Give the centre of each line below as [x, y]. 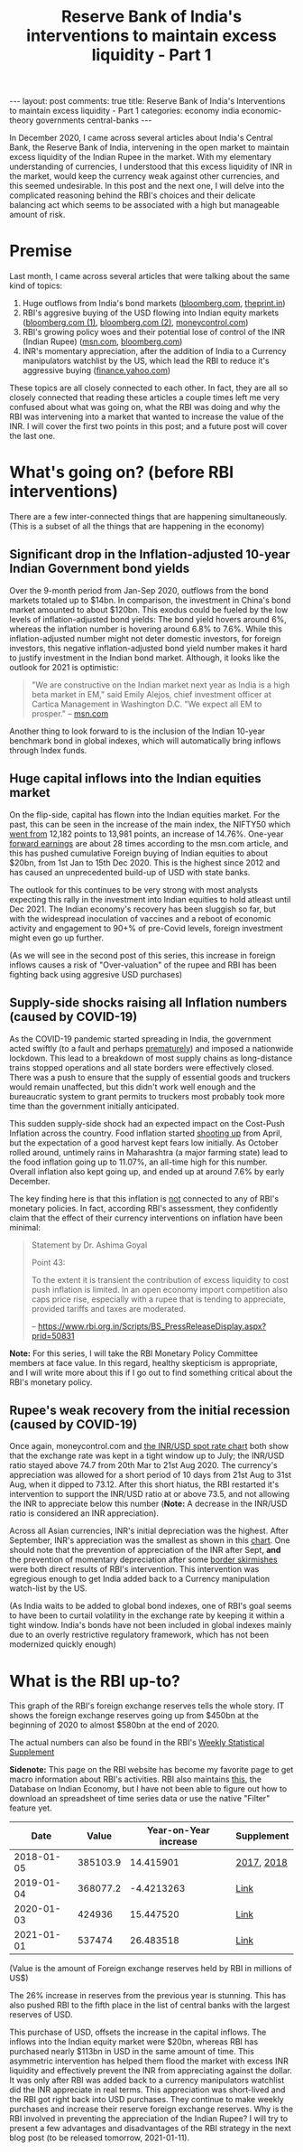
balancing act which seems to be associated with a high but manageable [144, 205]
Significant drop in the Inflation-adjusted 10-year [150, 554]
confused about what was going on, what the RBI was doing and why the [145, 407]
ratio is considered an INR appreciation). [84, 1513]
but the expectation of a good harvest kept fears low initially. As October [144, 1142]
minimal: [25, 1227]
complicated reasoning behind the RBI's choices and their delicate [133, 195]
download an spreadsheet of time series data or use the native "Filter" [140, 1799]
